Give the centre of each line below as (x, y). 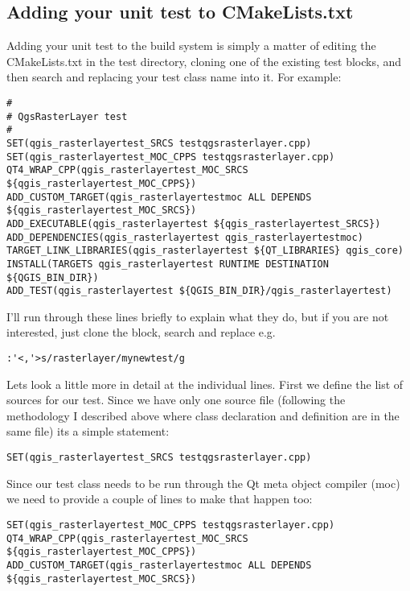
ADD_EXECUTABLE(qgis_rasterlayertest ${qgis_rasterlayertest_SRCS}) (194, 223)
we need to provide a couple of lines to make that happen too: (160, 499)
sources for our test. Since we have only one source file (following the (176, 400)
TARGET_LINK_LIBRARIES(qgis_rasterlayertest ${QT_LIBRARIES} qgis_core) (205, 251)
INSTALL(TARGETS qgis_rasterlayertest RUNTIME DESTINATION (168, 264)
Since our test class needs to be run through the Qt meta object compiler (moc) (203, 483)
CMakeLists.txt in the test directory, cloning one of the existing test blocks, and (204, 61)
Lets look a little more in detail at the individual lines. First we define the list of (205, 384)
